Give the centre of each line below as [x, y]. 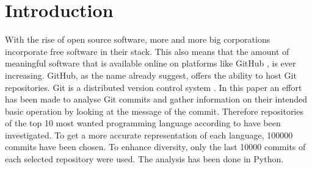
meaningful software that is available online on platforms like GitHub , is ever [151, 63]
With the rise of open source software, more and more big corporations [138, 39]
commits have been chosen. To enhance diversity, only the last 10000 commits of [155, 147]
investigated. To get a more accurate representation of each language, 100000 [149, 135]
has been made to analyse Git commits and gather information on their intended [156, 99]
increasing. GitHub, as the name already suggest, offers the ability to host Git [151, 75]
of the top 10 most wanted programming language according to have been [143, 123]
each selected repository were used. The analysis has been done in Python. [144, 159]
